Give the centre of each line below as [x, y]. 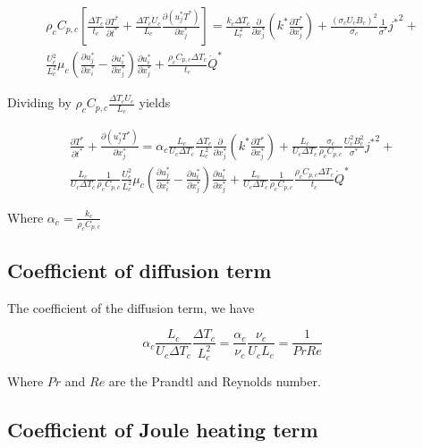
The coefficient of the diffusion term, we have [131, 307]
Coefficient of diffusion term [140, 270]
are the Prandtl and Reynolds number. [215, 381]
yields [155, 102]
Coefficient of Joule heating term [163, 430]
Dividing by [39, 102]
